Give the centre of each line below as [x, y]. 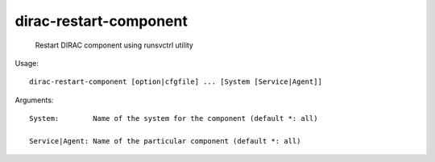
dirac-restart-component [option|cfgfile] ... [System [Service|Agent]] [176, 82]
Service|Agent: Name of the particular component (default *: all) [165, 141]
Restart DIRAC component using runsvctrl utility [114, 45]
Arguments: [34, 100]
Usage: [27, 63]
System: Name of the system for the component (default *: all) [174, 118]
